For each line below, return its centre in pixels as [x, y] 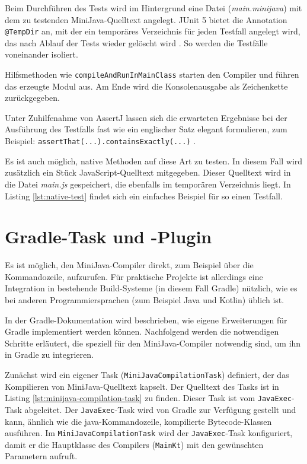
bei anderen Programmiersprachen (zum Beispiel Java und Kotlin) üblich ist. [145, 300]
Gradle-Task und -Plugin [108, 236]
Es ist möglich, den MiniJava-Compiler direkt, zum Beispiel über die [129, 265]
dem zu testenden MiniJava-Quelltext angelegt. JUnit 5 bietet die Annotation [146, 19]
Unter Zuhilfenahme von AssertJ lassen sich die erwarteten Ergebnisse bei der [146, 117]
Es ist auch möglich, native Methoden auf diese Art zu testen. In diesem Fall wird [154, 161]
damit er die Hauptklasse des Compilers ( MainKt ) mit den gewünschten [134, 444]
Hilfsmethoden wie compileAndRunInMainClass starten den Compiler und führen [152, 74]
